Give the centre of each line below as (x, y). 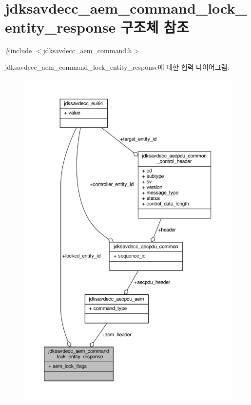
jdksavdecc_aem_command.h (87, 50)
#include (19, 50)
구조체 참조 (155, 27)
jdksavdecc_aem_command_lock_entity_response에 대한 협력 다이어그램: (117, 67)
